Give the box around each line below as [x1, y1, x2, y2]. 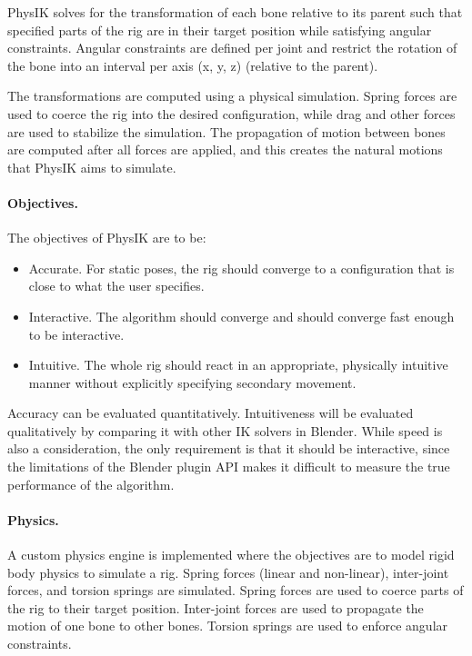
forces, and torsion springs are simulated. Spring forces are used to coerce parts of [7, 581, 464, 600]
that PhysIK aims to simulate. [7, 157, 176, 176]
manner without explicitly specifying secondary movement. [28, 373, 357, 392]
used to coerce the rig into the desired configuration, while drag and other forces [7, 104, 456, 123]
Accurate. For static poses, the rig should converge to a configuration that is [28, 258, 455, 277]
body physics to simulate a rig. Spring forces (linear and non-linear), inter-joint [7, 562, 449, 581]
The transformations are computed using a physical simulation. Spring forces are [7, 86, 457, 105]
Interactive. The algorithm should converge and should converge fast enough [28, 306, 455, 325]
